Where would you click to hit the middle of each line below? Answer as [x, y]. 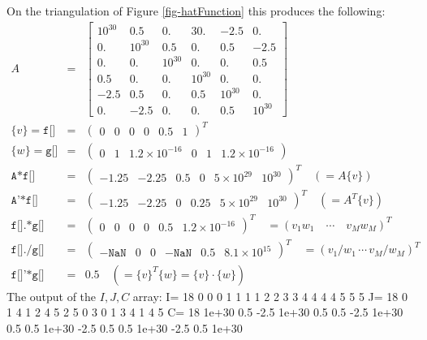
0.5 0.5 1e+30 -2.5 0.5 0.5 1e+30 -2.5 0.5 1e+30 [125, 327]
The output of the [52, 296]
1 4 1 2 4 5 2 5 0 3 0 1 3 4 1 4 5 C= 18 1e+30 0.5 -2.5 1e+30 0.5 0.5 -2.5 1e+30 [205, 312]
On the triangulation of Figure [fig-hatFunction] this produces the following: [196, 11]
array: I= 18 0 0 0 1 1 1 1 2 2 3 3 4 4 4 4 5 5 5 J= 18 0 [270, 296]
